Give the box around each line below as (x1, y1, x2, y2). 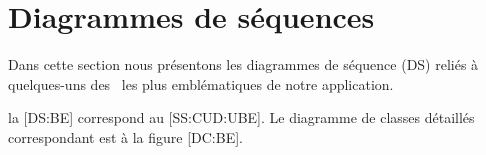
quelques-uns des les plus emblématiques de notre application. (8, 73, 394, 94)
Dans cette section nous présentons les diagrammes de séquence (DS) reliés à (8, 54, 479, 75)
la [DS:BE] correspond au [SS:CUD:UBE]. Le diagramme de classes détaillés (8, 107, 475, 128)
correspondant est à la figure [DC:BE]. (8, 126, 243, 147)
